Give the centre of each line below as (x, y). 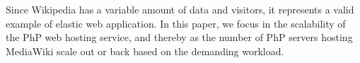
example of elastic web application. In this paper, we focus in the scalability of (176, 23)
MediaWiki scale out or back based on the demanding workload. (145, 51)
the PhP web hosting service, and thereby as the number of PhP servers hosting (179, 37)
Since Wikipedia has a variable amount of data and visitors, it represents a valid (180, 9)
